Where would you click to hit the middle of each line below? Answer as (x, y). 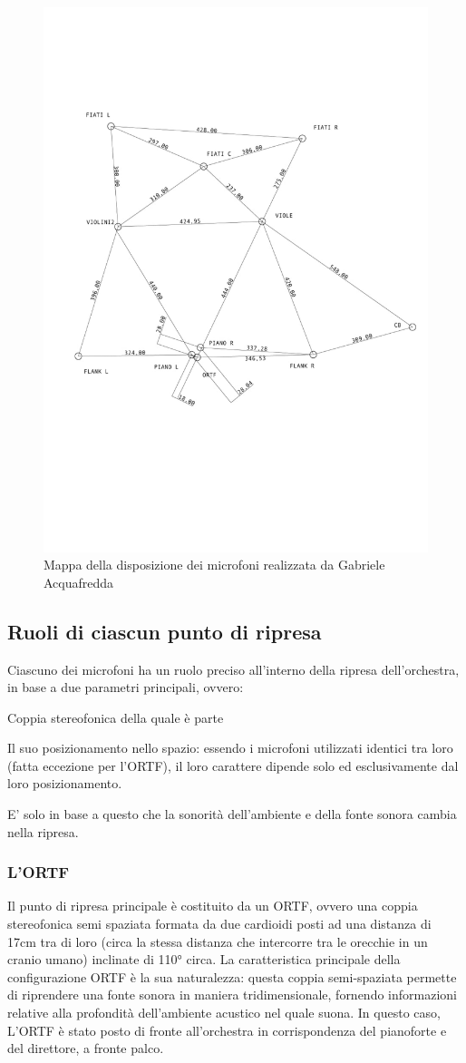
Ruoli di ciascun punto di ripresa (165, 631)
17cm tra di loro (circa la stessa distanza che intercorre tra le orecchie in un (218, 941)
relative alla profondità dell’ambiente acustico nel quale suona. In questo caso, (224, 1013)
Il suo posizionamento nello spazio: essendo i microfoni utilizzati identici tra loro (230, 748)
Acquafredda (79, 582)
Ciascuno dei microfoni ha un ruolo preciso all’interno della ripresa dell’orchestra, (233, 669)
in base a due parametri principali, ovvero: (126, 687)
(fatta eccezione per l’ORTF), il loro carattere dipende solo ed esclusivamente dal (233, 765)
